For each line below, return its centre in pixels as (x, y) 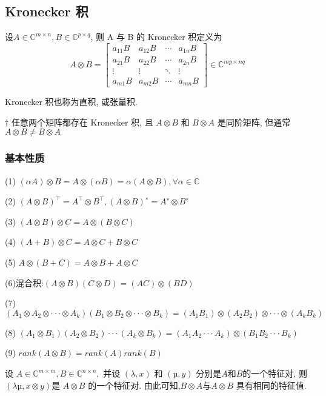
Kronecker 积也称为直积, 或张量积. (72, 102)
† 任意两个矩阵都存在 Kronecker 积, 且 (79, 122)
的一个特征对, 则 (275, 373)
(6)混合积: (24, 282)
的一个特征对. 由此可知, (134, 385)
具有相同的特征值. (271, 385)
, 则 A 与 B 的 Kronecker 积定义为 (156, 37)
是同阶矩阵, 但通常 (254, 122)
